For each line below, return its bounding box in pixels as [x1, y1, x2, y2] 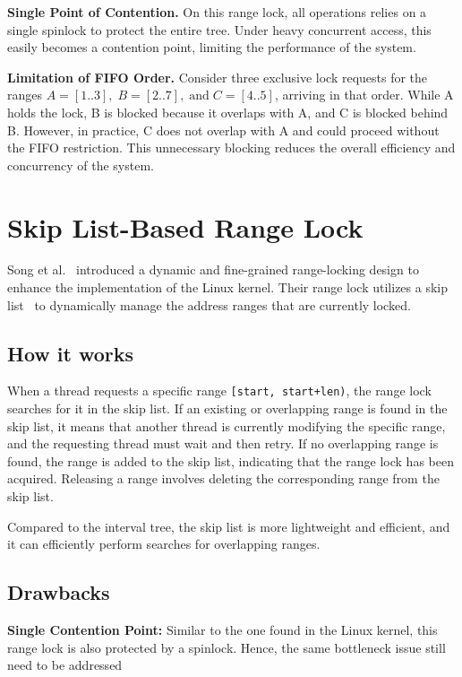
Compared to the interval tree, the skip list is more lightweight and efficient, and [7, 516, 450, 535]
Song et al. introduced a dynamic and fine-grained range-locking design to [7, 260, 419, 279]
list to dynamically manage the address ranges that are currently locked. [7, 295, 411, 314]
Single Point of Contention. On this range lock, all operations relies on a [7, 3, 427, 21]
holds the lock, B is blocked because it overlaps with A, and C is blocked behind [7, 102, 449, 121]
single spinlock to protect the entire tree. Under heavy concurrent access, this [7, 20, 432, 39]
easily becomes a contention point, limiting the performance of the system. [7, 38, 416, 56]
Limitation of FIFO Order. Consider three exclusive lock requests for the [7, 67, 428, 86]
